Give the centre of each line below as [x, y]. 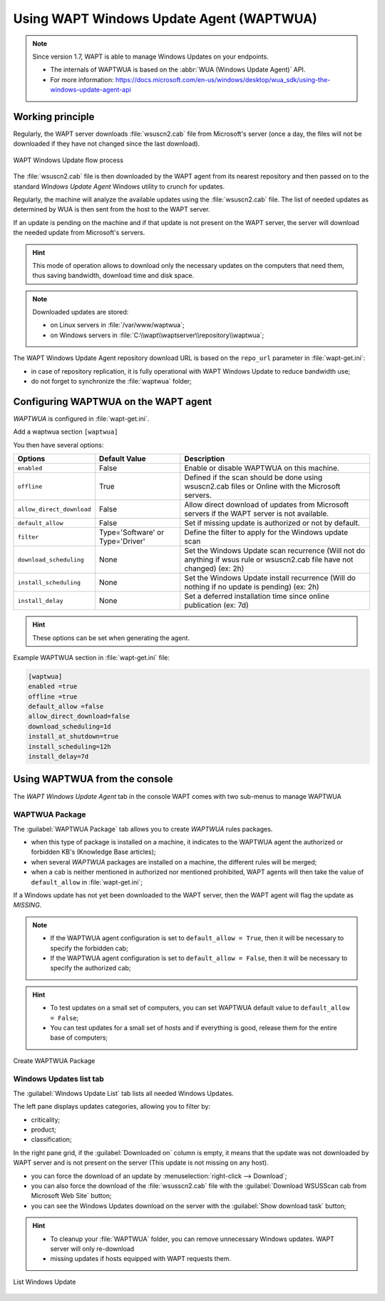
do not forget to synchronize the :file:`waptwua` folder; [112, 382]
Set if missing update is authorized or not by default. [272, 523]
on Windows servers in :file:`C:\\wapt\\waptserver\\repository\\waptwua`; [157, 335]
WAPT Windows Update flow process [68, 160]
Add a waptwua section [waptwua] [66, 432]
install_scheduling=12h [70, 746]
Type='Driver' [122, 542]
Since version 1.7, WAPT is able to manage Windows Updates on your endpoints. [150, 56]
